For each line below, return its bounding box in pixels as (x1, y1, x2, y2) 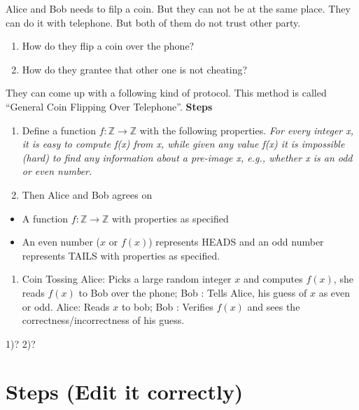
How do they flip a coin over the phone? (22, 38, 195, 53)
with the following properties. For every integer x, (139, 122, 354, 137)
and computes (243, 271, 303, 286)
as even (318, 285, 351, 299)
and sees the (247, 299, 300, 313)
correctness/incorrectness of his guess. (22, 313, 185, 327)
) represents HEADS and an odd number (148, 234, 324, 249)
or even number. (22, 164, 92, 178)
